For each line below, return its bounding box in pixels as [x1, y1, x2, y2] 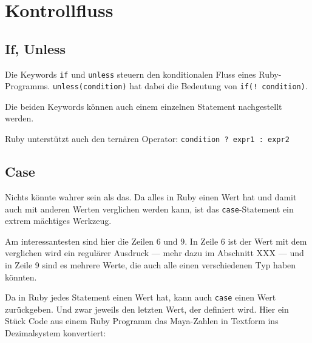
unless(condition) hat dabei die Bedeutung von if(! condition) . [52, 80, 308, 92]
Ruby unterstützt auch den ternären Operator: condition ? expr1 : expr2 [5, 132, 290, 145]
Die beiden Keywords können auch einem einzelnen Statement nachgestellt [5, 100, 282, 112]
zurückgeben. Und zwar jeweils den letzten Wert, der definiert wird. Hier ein [5, 302, 289, 315]
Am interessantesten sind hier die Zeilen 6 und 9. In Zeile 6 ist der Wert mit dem [5, 234, 307, 247]
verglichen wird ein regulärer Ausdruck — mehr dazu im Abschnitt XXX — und [5, 246, 304, 259]
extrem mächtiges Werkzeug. [5, 214, 112, 227]
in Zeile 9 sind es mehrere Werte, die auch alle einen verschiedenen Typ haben [5, 258, 296, 271]
